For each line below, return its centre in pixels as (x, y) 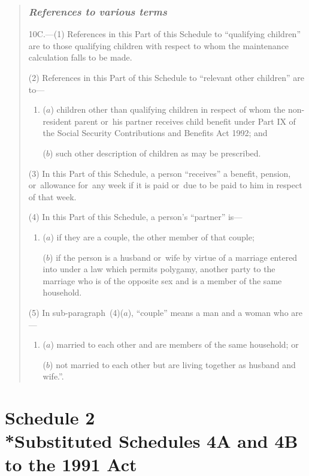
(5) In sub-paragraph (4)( (76, 312)
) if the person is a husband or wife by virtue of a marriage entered (174, 257)
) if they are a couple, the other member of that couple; (152, 237)
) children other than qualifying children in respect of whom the (168, 109)
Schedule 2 (50, 418)
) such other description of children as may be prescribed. (155, 153)
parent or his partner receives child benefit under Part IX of (185, 121)
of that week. (52, 196)
